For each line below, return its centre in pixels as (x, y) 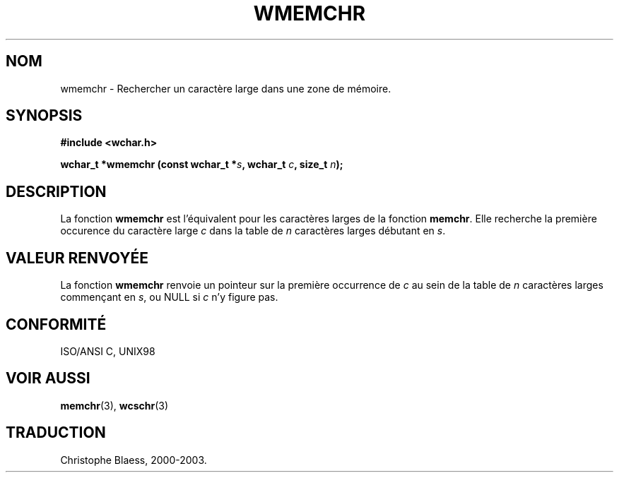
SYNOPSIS (44, 116)
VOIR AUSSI (48, 378)
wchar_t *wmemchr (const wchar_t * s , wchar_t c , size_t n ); (202, 165)
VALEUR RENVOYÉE (77, 258)
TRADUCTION (56, 433)
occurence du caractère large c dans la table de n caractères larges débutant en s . (253, 231)
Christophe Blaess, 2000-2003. (134, 460)
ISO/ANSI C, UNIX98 (108, 351)
